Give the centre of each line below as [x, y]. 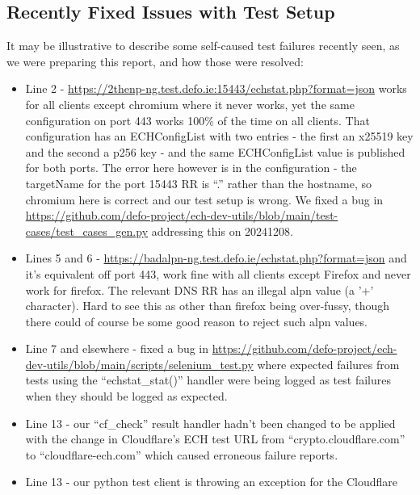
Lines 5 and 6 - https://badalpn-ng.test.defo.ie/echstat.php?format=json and [216, 258]
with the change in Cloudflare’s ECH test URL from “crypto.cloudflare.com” [215, 439]
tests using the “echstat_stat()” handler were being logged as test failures [208, 380]
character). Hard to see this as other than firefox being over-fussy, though [207, 306]
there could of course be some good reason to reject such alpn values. [197, 321]
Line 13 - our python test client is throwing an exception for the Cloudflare [211, 482]
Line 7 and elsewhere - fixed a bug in [117, 348]
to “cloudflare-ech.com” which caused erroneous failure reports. [182, 454]
